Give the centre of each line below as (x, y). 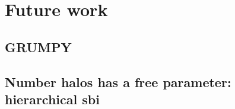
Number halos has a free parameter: (118, 81)
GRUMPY (38, 47)
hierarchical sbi (52, 99)
